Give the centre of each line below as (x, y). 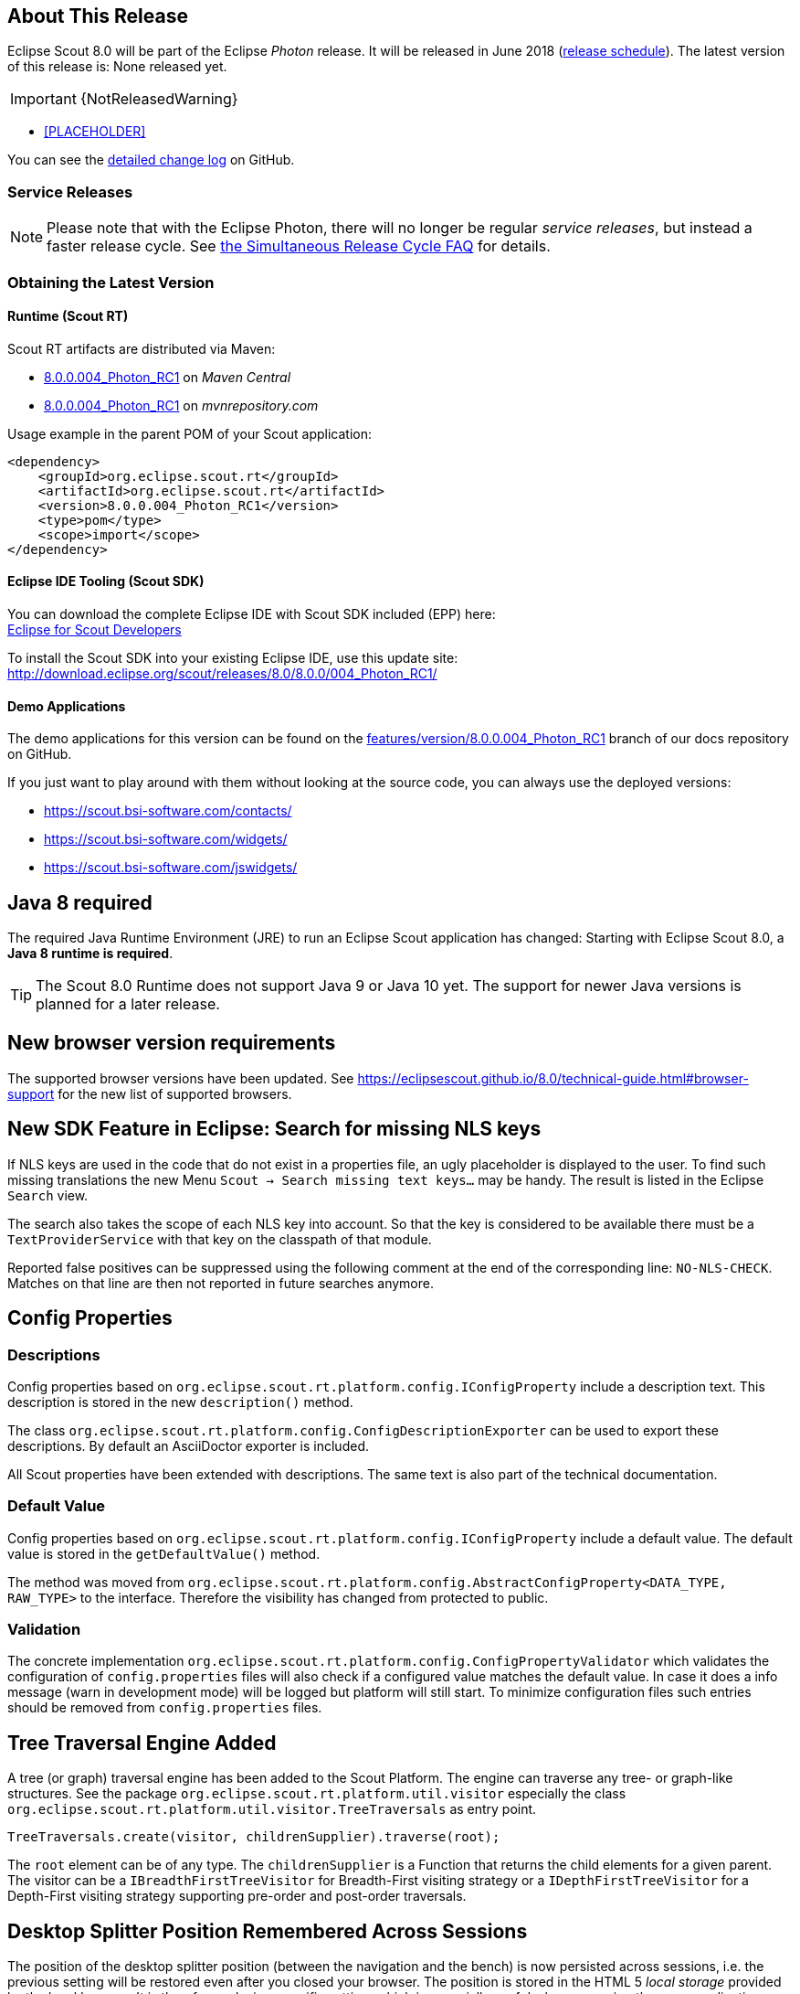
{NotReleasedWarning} (159, 99)
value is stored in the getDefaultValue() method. (164, 1553)
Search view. (48, 1195)
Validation (44, 1630)
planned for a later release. (128, 1004)
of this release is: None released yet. (117, 67)
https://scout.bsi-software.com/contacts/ (168, 811)
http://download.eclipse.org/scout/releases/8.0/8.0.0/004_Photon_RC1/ (222, 673)
